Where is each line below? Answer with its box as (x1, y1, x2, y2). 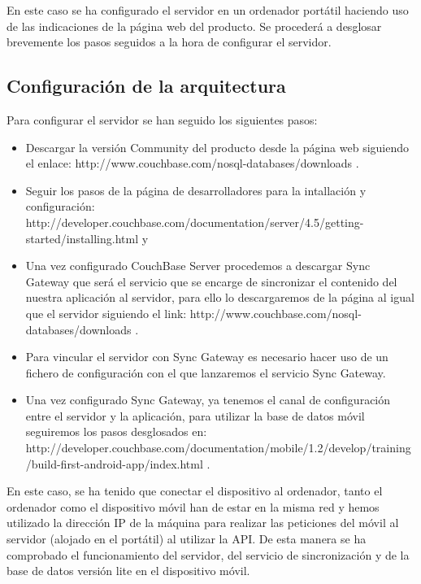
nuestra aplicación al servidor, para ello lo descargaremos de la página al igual (25, 289, 414, 306)
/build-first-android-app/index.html (25, 455, 203, 472)
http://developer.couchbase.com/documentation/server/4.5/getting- (25, 213, 364, 230)
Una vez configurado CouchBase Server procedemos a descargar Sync (25, 257, 371, 274)
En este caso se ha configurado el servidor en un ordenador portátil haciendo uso (7, 2, 409, 18)
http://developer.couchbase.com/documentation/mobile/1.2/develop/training (25, 439, 411, 456)
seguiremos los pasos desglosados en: (25, 423, 207, 440)
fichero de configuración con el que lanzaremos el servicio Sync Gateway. (25, 364, 386, 381)
